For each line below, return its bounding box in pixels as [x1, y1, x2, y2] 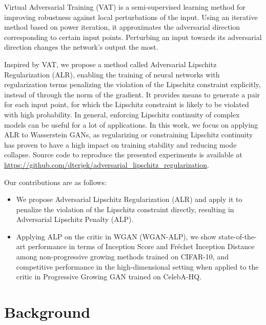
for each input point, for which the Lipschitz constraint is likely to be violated [4, 99, 249, 110]
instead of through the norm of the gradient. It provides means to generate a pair [4, 89, 260, 99]
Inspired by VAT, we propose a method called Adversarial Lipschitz [4, 58, 217, 69]
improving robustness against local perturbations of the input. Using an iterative [4, 11, 258, 22]
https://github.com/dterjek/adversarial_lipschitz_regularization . [4, 159, 209, 170]
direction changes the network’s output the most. [4, 42, 158, 52]
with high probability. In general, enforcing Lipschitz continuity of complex [4, 109, 240, 119]
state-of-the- [218, 231, 257, 241]
